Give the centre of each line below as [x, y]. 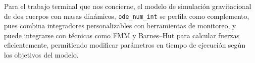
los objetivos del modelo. [41, 55]
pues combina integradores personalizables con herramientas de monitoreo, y [120, 26]
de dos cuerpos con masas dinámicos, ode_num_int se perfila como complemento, [127, 16]
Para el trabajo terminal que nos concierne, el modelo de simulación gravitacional [128, 6]
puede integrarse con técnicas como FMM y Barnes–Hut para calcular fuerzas [122, 35]
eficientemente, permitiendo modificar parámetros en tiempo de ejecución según [125, 45]
